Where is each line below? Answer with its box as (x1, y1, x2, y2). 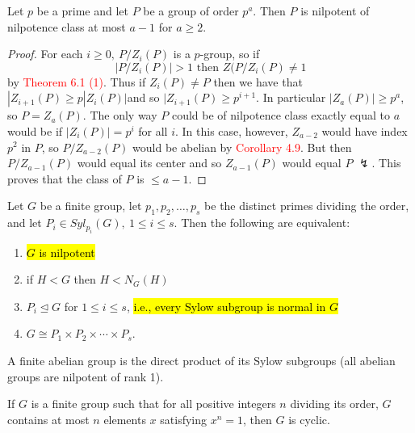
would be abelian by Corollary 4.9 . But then (132, 138, 352, 155)
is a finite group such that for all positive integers (31, 395, 276, 412)
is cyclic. (288, 410, 330, 427)
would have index (321, 122, 408, 139)
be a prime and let (36, 2, 128, 19)
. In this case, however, (174, 122, 288, 139)
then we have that (213, 73, 303, 90)
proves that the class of (7, 170, 122, 187)
